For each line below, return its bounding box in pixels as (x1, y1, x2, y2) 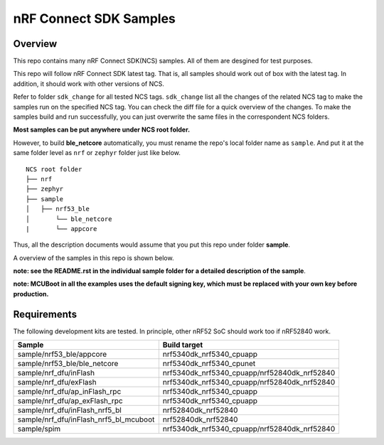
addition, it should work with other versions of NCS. (13, 79, 165, 88)
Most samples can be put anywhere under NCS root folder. (13, 125, 191, 134)
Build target (162, 340, 203, 350)
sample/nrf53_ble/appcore (17, 349, 107, 359)
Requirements (13, 308, 78, 320)
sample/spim (17, 424, 61, 434)
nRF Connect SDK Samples (13, 11, 176, 26)
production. (13, 289, 49, 298)
